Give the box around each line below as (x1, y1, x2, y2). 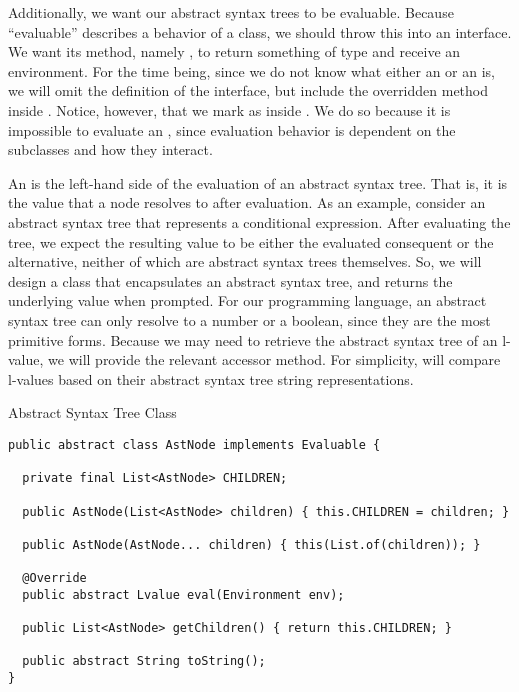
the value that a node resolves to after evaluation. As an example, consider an (8, 192, 486, 213)
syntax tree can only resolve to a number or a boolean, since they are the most (8, 309, 491, 330)
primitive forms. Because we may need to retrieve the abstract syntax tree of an (8, 329, 498, 350)
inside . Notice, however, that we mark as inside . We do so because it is (8, 99, 451, 120)
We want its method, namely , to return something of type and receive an (8, 41, 461, 62)
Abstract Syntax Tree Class (8, 402, 177, 423)
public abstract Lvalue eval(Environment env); (22, 587, 345, 602)
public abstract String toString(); (22, 654, 266, 669)
